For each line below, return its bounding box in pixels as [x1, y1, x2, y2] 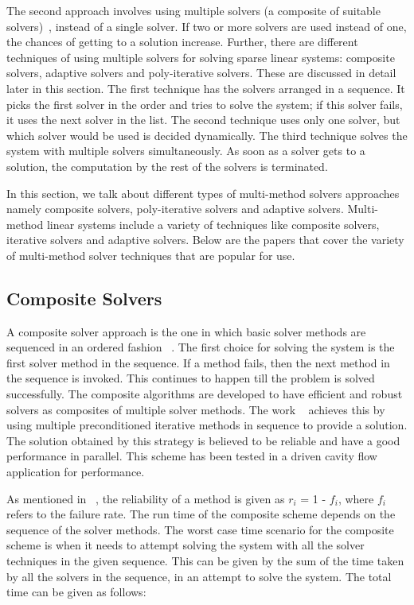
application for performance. [6, 463, 145, 480]
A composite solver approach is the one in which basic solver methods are [6, 323, 366, 339]
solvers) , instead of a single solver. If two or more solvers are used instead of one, [6, 17, 407, 34]
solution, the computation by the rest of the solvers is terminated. [6, 157, 328, 174]
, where [338, 490, 374, 506]
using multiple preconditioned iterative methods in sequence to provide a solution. [6, 417, 408, 433]
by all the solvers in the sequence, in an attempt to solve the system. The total [6, 568, 392, 584]
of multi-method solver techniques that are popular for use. [6, 246, 295, 263]
